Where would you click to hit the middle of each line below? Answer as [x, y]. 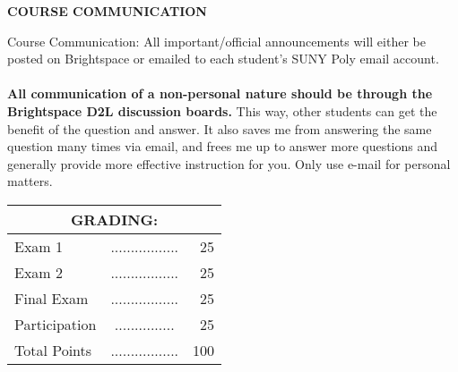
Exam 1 [39, 246]
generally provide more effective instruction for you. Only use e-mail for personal [229, 163]
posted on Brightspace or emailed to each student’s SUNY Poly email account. [223, 59]
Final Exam [52, 298]
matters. [30, 181]
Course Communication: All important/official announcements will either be [216, 41]
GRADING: [114, 219]
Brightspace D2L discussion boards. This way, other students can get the [222, 110]
